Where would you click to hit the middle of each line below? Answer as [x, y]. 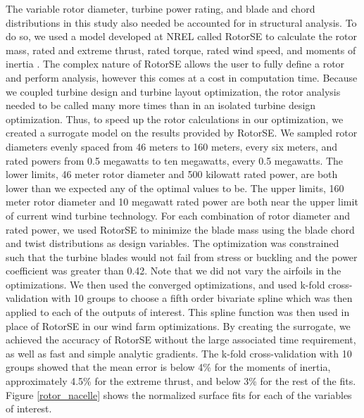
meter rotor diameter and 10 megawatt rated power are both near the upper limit [182, 202]
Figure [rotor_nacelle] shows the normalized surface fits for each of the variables [179, 394]
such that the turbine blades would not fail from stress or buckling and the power [182, 256]
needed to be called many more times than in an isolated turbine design [161, 105]
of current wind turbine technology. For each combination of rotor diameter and [178, 215]
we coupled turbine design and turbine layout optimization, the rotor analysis [173, 91]
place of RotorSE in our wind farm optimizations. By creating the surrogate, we [178, 325]
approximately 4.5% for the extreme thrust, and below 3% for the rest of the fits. [181, 381]
